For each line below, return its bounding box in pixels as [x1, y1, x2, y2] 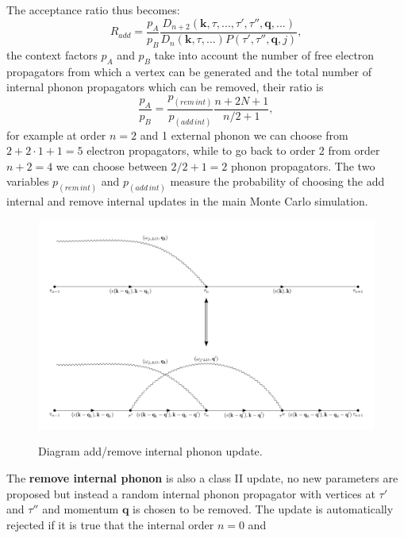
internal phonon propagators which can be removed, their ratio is [6, 79, 324, 95]
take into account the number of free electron [154, 46, 375, 63]
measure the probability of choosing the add [170, 173, 385, 190]
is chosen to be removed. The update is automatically [133, 501, 394, 517]
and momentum [42, 501, 119, 517]
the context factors [6, 46, 98, 63]
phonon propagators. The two [230, 157, 375, 174]
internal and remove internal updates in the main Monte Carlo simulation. [6, 193, 368, 209]
